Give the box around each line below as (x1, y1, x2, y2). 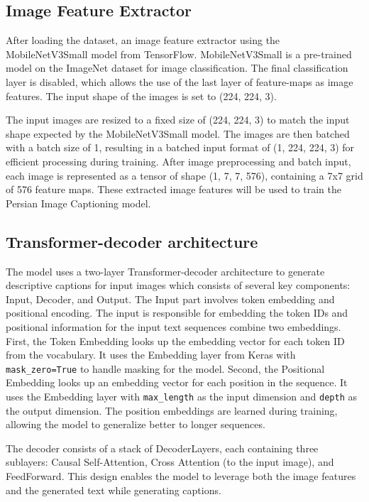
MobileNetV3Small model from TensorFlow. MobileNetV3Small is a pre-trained (6, 46, 352, 61)
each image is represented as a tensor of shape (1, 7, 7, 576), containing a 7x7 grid (6, 168, 363, 182)
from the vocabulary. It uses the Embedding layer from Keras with (6, 347, 296, 362)
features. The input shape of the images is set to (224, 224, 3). (6, 88, 277, 103)
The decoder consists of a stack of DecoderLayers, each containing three (6, 440, 319, 455)
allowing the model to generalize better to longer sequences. (6, 417, 265, 432)
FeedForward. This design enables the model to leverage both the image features (6, 468, 356, 483)
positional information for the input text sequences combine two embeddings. (6, 319, 341, 334)
